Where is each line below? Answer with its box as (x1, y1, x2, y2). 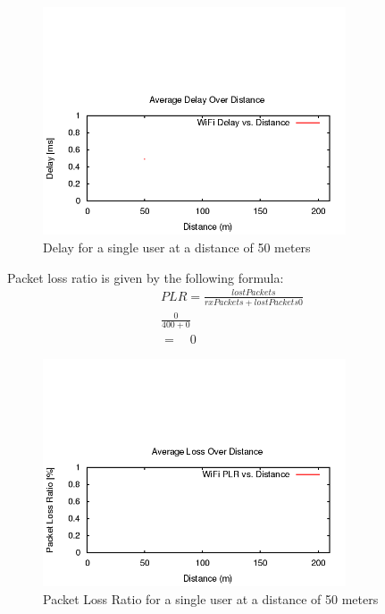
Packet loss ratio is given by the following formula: (7, 268, 284, 286)
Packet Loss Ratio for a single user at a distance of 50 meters (43, 589, 379, 608)
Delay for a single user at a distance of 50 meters (43, 237, 311, 256)
